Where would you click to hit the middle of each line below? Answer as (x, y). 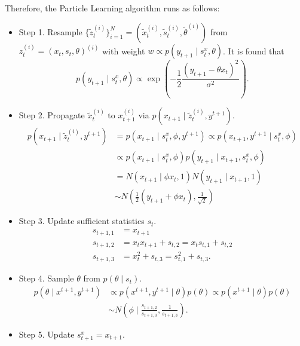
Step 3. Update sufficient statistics (82, 221)
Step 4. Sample (46, 278)
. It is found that (254, 50)
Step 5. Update (47, 334)
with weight (123, 50)
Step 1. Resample (50, 31)
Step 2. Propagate (52, 115)
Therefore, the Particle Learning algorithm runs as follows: (112, 8)
